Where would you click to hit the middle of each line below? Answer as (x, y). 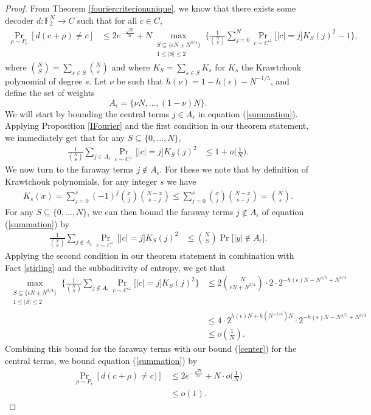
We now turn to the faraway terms (69, 169)
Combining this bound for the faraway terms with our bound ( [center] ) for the (151, 348)
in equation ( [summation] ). (248, 113)
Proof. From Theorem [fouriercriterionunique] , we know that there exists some (151, 8)
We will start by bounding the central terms (87, 113)
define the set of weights (50, 93)
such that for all (107, 20)
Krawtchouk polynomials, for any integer (81, 181)
